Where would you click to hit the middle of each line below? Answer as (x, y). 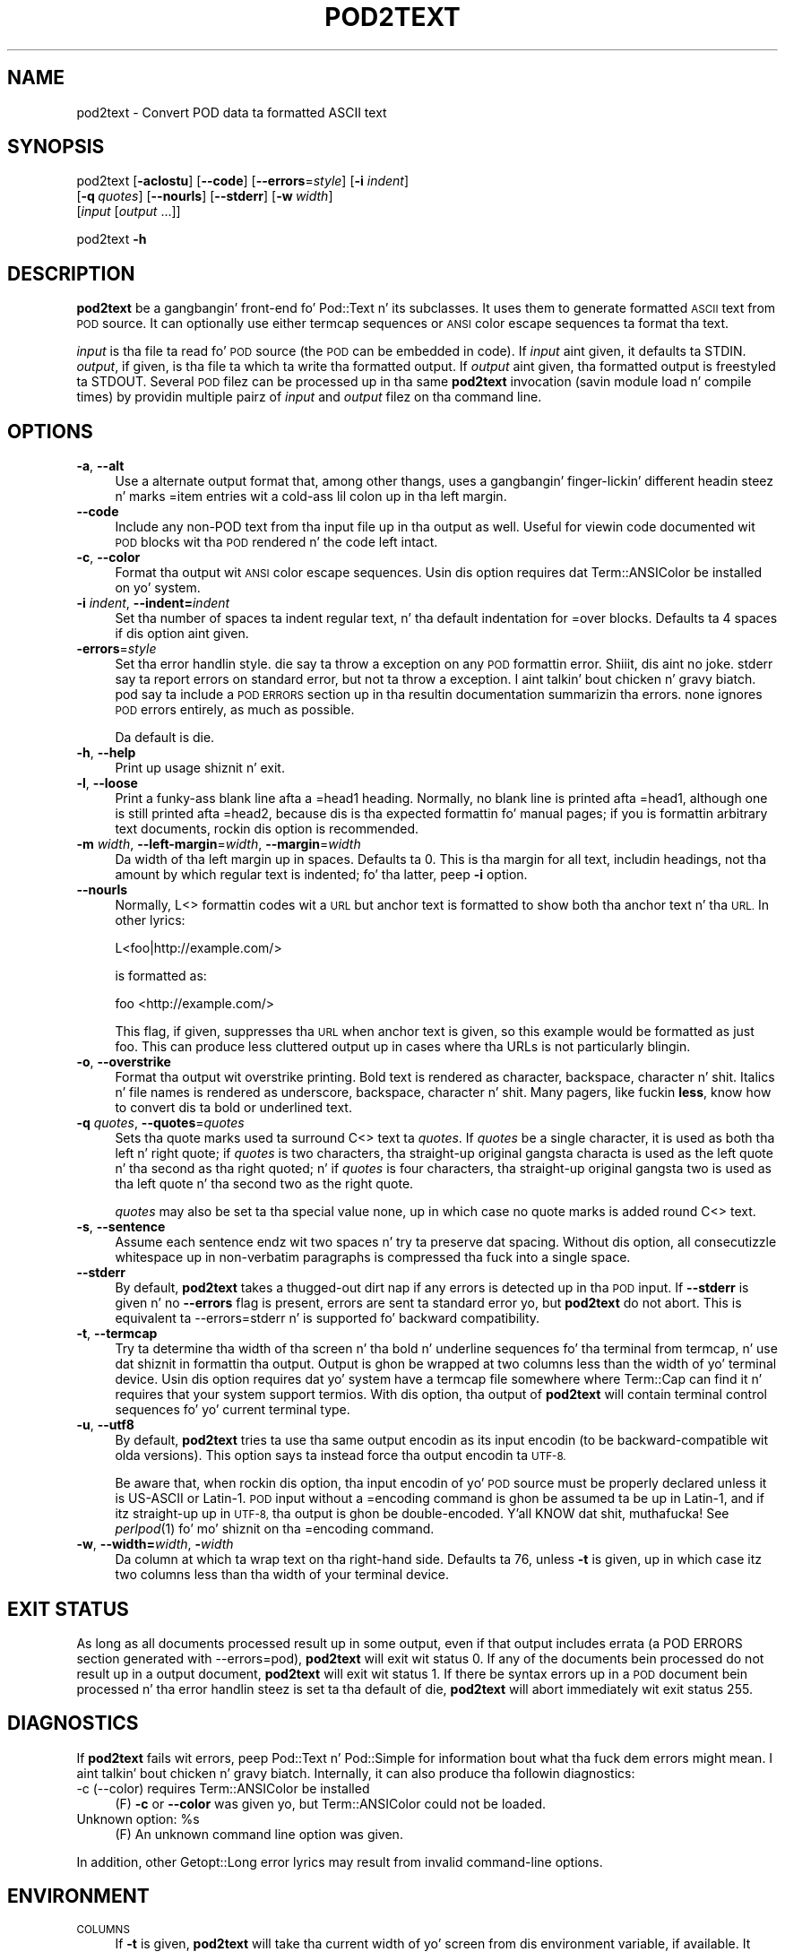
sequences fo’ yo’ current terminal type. (233, 1410)
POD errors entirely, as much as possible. (235, 710)
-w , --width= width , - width (155, 1544)
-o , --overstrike (124, 1062)
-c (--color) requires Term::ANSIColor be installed (223, 1788)
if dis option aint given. (182, 634)
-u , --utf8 (105, 1425)
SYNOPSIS (56, 147)
